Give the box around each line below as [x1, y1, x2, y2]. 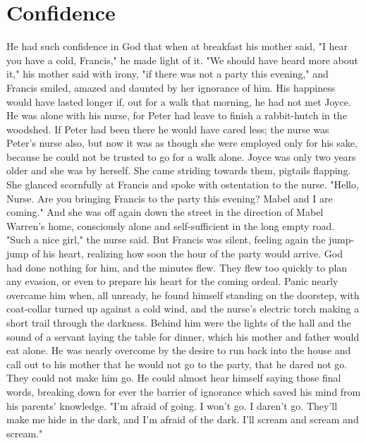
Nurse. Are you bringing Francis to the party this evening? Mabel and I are [6, 190, 333, 205]
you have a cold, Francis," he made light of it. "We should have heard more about [6, 52, 358, 67]
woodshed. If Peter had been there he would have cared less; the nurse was [6, 121, 329, 136]
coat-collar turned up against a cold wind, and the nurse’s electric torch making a [6, 301, 360, 316]
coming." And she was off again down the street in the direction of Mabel [6, 205, 324, 219]
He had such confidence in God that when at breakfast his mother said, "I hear [6, 39, 348, 54]
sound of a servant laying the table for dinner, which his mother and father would [6, 329, 360, 344]
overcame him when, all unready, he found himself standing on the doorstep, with [6, 287, 360, 302]
